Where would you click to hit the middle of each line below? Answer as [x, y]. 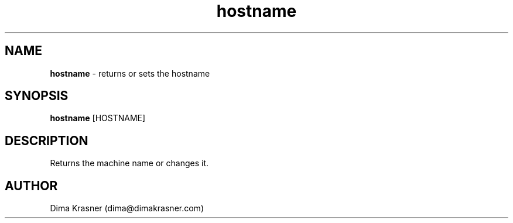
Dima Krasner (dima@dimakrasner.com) [127, 208]
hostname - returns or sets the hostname [130, 73]
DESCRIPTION [47, 140]
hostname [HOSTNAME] [98, 118]
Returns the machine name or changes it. [129, 163]
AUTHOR [31, 186]
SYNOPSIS [37, 96]
